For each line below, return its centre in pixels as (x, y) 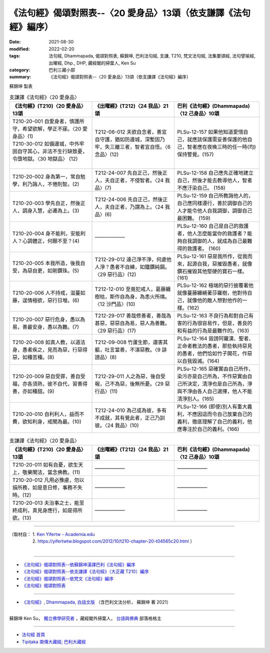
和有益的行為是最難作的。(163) (213, 331)
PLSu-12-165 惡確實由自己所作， (215, 369)
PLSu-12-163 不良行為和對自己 (213, 316)
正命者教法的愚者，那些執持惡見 (215, 346)
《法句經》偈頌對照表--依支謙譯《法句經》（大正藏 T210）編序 (85, 571)
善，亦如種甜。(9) (33, 391)
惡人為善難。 (155, 323)
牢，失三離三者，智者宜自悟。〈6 (133, 147)
